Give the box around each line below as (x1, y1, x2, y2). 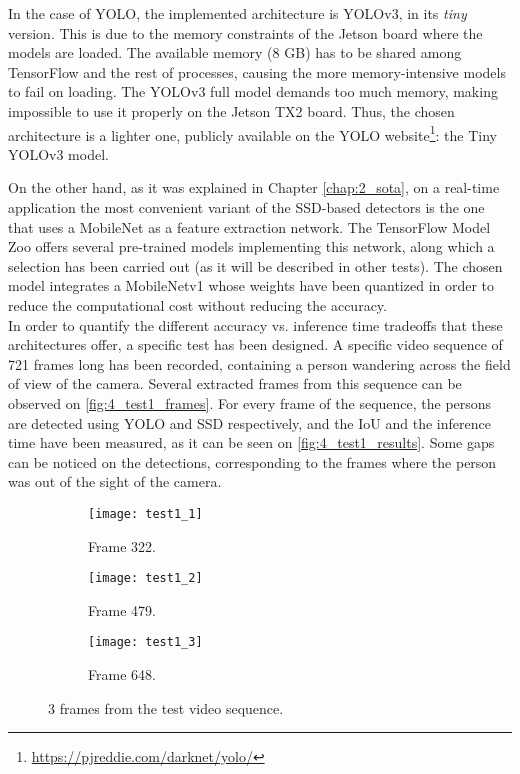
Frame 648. (88, 664, 156, 685)
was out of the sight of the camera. (8, 471, 222, 492)
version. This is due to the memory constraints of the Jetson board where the (8, 22, 483, 43)
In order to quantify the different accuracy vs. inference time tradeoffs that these (8, 314, 503, 335)
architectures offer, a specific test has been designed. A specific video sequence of (8, 334, 503, 355)
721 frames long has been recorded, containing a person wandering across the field (8, 353, 511, 374)
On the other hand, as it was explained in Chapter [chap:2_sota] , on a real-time (8, 177, 500, 198)
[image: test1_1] (88, 506, 203, 521)
